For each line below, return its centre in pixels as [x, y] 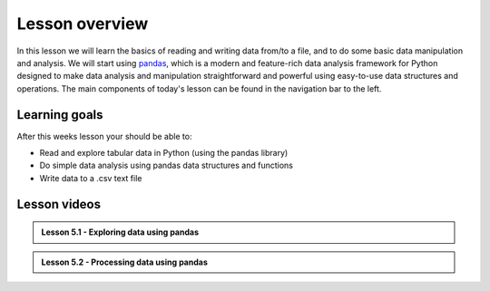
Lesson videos [59, 204]
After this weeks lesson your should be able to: [104, 136]
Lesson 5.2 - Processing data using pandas [124, 262]
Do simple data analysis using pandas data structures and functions [167, 165]
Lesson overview [83, 24]
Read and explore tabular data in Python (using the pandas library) [164, 153]
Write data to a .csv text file [91, 178]
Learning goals [60, 115]
